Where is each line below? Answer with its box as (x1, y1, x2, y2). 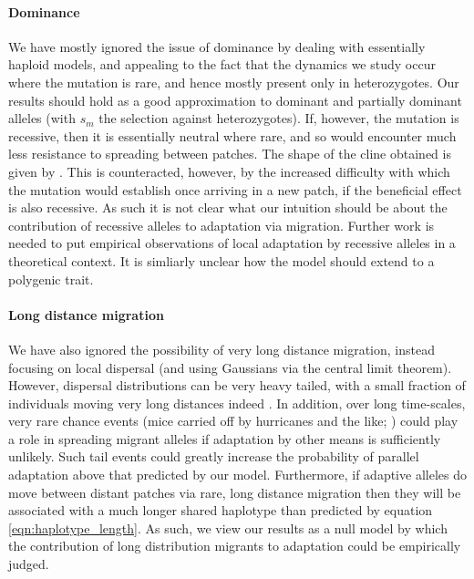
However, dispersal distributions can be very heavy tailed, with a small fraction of (8, 376, 466, 395)
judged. (8, 554, 49, 574)
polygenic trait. (8, 269, 94, 288)
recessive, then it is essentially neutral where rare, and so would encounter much (8, 126, 457, 145)
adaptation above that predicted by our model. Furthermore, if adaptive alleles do (8, 465, 467, 484)
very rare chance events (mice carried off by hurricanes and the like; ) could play (8, 411, 459, 430)
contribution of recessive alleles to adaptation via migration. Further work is (8, 215, 435, 234)
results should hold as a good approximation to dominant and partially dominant (8, 90, 462, 109)
